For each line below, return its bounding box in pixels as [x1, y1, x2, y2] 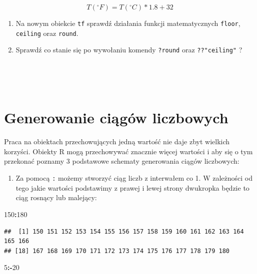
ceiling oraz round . [15, 27, 78, 38]
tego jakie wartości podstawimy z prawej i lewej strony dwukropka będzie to [15, 182, 249, 193]
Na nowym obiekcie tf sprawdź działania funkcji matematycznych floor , [15, 18, 240, 28]
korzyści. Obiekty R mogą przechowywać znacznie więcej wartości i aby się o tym [4, 146, 253, 156]
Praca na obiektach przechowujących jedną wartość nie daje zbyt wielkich [4, 136, 230, 147]
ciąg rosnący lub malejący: [15, 192, 97, 203]
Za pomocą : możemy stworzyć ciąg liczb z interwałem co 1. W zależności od [15, 173, 253, 183]
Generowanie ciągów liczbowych [4, 107, 228, 128]
